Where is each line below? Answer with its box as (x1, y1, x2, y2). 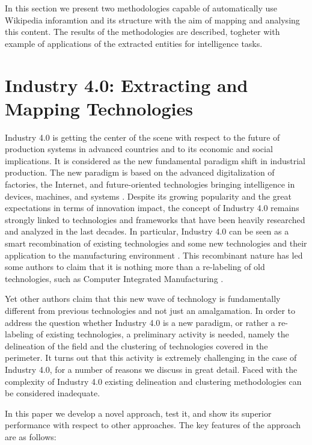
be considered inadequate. (5, 387, 100, 399)
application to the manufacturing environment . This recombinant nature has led (5, 248, 303, 261)
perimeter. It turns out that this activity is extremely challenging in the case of (5, 351, 297, 364)
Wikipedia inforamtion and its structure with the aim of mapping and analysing (5, 13, 300, 26)
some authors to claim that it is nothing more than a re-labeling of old (5, 260, 265, 273)
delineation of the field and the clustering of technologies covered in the (5, 339, 268, 352)
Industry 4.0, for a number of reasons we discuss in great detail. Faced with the (5, 363, 298, 375)
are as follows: (5, 430, 57, 443)
